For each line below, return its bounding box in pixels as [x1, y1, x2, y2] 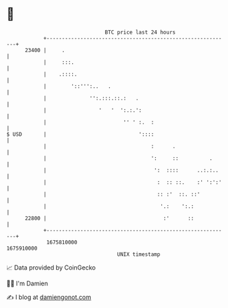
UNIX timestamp [117, 250, 161, 258]
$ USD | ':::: [6, 130, 155, 138]
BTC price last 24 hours [104, 29, 176, 36]
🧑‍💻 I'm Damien [6, 279, 49, 287]
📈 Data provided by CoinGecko [6, 263, 96, 272]
